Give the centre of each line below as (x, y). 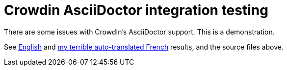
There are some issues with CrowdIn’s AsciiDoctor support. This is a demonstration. (139, 32)
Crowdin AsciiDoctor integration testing (136, 10)
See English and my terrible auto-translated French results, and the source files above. (144, 47)
